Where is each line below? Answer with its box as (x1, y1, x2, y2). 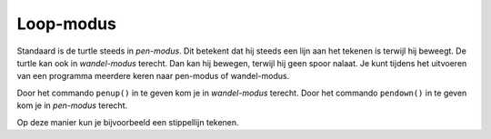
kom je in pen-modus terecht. (16, 100, 127, 111)
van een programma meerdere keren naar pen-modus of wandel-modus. (16, 71, 290, 82)
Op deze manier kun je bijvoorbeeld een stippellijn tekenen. (16, 116, 240, 127)
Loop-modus (16, 14, 117, 34)
